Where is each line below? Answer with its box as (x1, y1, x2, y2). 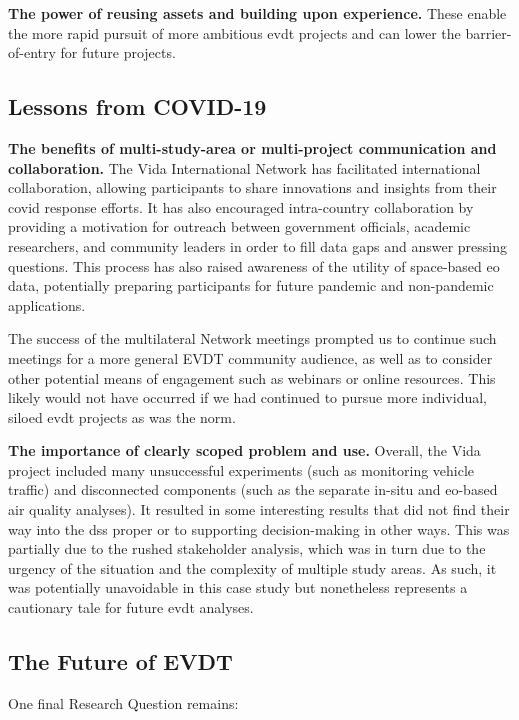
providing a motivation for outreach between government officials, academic (8, 216, 471, 237)
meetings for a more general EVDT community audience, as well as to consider (8, 347, 493, 368)
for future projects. (60, 42, 176, 63)
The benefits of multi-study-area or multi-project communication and (8, 137, 497, 158)
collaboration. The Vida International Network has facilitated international (8, 157, 481, 178)
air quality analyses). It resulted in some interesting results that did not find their (8, 499, 510, 520)
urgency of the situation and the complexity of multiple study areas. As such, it (8, 557, 497, 578)
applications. (8, 294, 86, 315)
